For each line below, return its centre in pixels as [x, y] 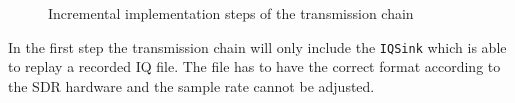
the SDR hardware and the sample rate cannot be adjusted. [191, 85]
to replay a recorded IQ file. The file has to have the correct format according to [254, 66]
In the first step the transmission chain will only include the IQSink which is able [257, 46]
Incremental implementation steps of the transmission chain [231, 13]
